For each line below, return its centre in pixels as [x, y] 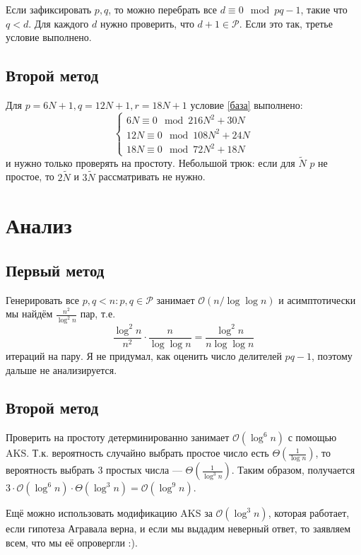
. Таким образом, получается [293, 470]
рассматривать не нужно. [152, 176]
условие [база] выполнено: [247, 104]
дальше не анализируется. [61, 369]
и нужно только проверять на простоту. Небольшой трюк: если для [150, 162]
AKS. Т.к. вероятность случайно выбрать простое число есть [137, 453]
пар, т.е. [98, 314]
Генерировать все [43, 299]
